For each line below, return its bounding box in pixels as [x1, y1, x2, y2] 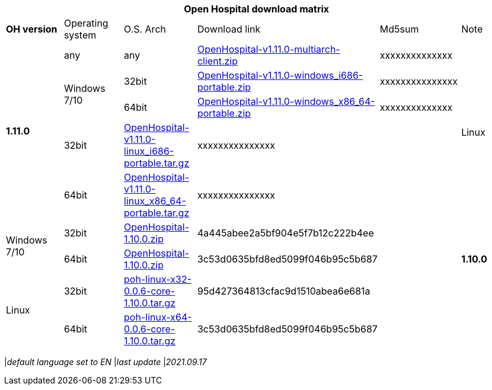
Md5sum [379, 23, 419, 35]
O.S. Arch [124, 23, 166, 35]
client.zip [197, 55, 238, 67]
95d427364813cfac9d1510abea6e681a [197, 285, 370, 297]
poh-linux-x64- [124, 311, 192, 323]
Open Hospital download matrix [184, 3, 330, 15]
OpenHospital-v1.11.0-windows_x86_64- [197, 95, 375, 107]
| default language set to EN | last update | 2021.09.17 [4, 357, 207, 367]
